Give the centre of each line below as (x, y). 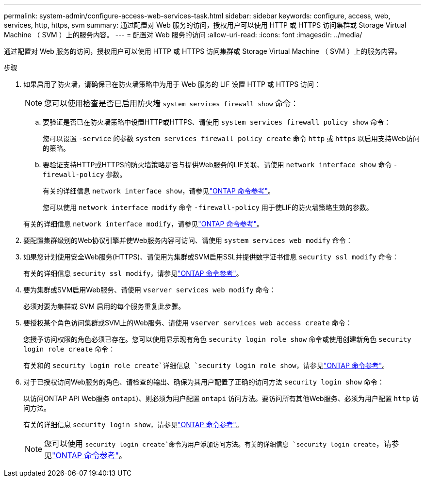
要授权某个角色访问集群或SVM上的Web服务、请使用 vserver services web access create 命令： (188, 323)
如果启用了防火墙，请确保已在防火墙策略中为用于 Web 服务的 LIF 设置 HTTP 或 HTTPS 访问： (172, 84)
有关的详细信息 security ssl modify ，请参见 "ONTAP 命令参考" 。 (133, 273)
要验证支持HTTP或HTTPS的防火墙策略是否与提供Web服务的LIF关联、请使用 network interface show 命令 (217, 165)
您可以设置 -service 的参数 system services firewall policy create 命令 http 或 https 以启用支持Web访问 (231, 138)
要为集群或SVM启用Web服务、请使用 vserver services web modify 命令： (150, 290)
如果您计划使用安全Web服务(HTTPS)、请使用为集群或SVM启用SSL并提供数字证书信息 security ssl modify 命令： (211, 257)
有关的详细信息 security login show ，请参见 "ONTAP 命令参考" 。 (133, 425)
